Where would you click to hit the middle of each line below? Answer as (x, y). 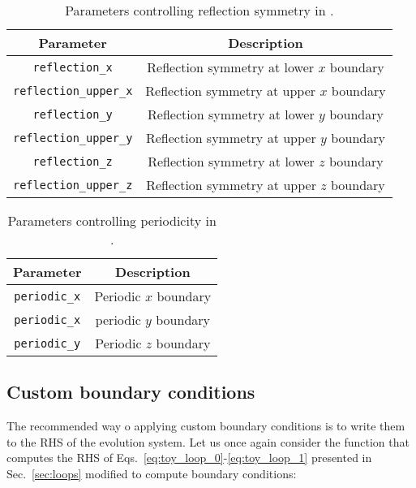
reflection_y (73, 114)
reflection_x (73, 67)
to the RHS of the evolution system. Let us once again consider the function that (208, 441)
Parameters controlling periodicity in (112, 220)
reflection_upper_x (73, 91)
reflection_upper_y (73, 138)
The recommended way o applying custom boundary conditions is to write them (206, 426)
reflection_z (73, 161)
